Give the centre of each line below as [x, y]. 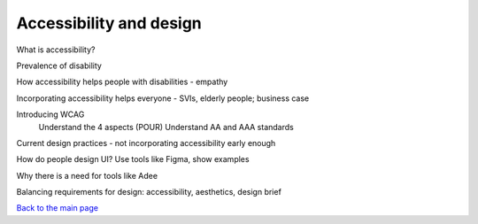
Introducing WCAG [50, 114]
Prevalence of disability [59, 66]
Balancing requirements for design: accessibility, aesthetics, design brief [149, 192]
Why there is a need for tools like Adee [87, 175]
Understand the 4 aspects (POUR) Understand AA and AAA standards [166, 127]
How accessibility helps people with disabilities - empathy [122, 82]
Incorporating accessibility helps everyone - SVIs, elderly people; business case [163, 98]
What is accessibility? [56, 50]
